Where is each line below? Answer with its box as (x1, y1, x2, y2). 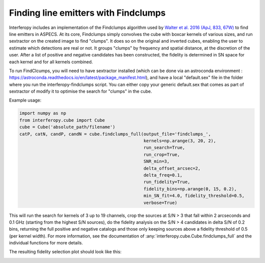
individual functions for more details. (9, 240, 83, 246)
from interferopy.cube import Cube (19, 117, 105, 123)
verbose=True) (143, 200, 178, 206)
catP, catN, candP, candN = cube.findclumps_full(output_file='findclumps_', (19, 131, 211, 137)
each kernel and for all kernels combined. (9, 59, 93, 65)
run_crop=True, (143, 152, 180, 157)
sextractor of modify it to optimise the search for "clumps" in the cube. (9, 88, 152, 94)
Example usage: (9, 97, 42, 103)
